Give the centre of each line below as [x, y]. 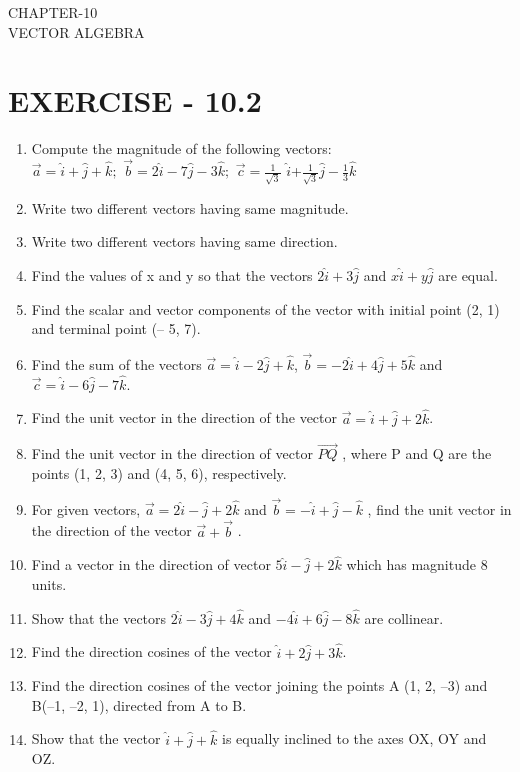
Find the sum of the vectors [116, 364]
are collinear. [404, 617]
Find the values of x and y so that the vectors [172, 275]
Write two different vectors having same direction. [184, 241]
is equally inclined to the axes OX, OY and [354, 738]
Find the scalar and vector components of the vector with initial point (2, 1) [265, 308]
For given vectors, [86, 508]
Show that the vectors [99, 617]
